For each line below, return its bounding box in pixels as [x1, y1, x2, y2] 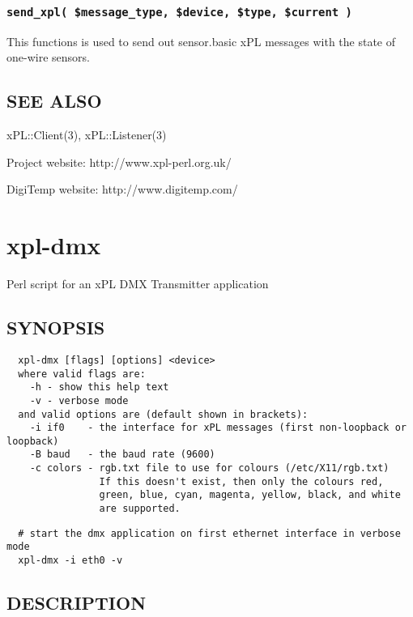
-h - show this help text [29, 381, 169, 394]
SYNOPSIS [6, 315, 105, 340]
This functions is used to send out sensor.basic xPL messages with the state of [6, 32, 396, 49]
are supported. [99, 503, 181, 515]
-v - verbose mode [29, 394, 129, 406]
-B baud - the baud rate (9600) [29, 449, 215, 461]
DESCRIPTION [6, 590, 147, 615]
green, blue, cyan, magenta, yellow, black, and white [99, 489, 401, 501]
